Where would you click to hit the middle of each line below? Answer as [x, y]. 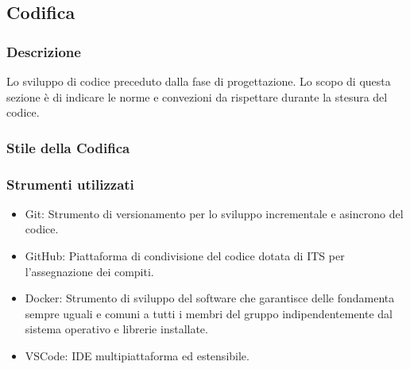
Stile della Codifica [68, 147]
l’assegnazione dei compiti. [89, 271]
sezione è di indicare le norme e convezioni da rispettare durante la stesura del [197, 96]
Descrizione [44, 51]
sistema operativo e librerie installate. [116, 329]
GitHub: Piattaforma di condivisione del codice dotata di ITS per [185, 256]
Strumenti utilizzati [70, 184]
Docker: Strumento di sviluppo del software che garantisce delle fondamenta [210, 298]
